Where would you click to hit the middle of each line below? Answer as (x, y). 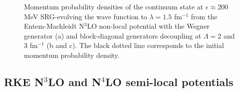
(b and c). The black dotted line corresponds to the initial (135, 45)
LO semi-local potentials (169, 81)
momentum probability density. (72, 55)
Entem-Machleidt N (54, 26)
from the (204, 16)
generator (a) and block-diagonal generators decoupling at (113, 35)
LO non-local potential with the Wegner (148, 26)
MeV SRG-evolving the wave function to (86, 16)
